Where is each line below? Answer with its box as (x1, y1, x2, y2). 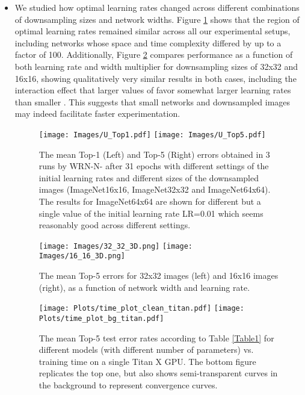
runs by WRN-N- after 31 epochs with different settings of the (39, 160, 269, 172)
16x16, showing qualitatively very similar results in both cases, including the (14, 72, 297, 84)
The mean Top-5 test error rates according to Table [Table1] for (39, 331, 274, 344)
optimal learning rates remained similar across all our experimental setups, (14, 25, 291, 37)
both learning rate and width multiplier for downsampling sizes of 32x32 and (14, 60, 298, 72)
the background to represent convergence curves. (39, 378, 218, 391)
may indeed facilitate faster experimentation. (14, 107, 180, 120)
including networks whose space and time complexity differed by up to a (14, 36, 282, 49)
